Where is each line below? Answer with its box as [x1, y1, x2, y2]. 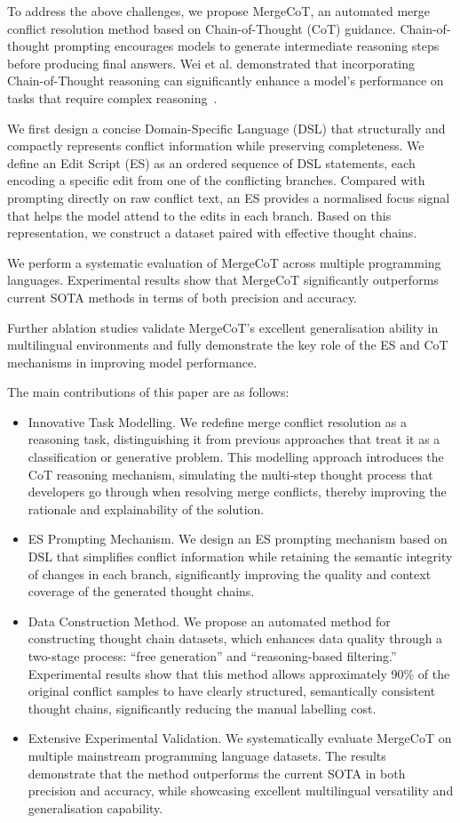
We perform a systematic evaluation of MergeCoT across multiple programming [7, 253, 441, 271]
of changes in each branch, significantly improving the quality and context [28, 564, 432, 583]
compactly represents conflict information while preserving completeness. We [7, 136, 424, 155]
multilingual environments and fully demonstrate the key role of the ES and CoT [7, 335, 448, 354]
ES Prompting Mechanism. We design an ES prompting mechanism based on [28, 529, 448, 548]
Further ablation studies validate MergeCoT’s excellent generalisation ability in [7, 318, 439, 336]
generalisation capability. [28, 798, 163, 817]
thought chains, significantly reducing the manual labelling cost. [28, 698, 377, 717]
